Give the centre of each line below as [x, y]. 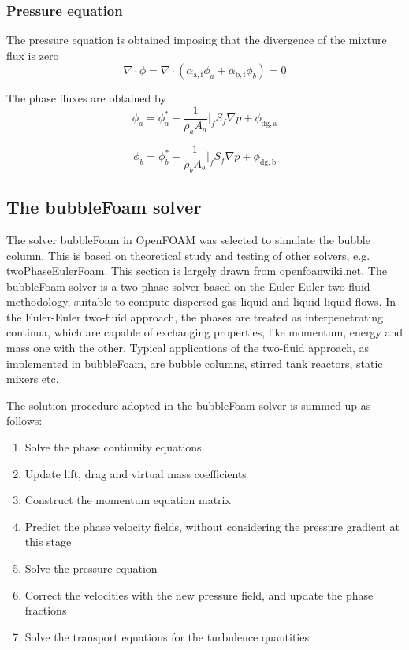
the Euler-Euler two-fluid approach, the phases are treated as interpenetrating [195, 316]
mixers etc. [33, 379]
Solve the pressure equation [91, 568]
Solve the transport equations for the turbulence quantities [167, 636]
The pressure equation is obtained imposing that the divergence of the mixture [197, 40]
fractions [46, 610]
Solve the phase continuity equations [113, 447]
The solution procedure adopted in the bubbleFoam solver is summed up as [189, 405]
